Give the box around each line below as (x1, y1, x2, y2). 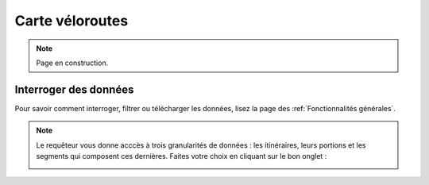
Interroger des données (14, 83, 134, 96)
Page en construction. (36, 58, 109, 67)
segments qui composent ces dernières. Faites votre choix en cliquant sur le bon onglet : (36, 152, 327, 161)
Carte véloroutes (14, 12, 129, 29)
